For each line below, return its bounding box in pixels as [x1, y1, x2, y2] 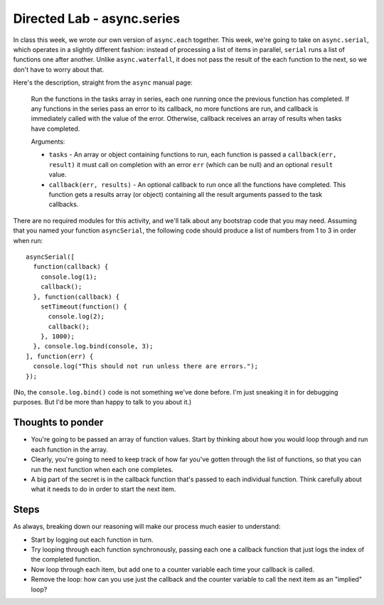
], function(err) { [26, 352, 94, 360]
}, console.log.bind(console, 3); [33, 342, 154, 350]
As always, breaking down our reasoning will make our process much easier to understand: [13, 523, 281, 531]
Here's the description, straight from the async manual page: [13, 78, 193, 87]
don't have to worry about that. [13, 65, 105, 74]
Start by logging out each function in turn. [31, 535, 154, 544]
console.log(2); [48, 313, 105, 321]
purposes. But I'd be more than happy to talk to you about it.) [13, 398, 192, 407]
